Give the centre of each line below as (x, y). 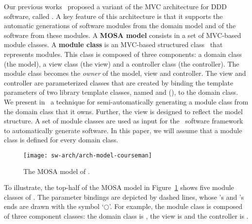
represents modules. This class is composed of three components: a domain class (123, 54)
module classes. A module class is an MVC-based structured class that (113, 44)
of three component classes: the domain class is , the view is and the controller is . (126, 215)
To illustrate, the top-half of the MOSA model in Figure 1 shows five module (119, 187)
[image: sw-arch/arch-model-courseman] (88, 155)
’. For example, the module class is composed (176, 206)
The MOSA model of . (57, 171)
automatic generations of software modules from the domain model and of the (120, 26)
